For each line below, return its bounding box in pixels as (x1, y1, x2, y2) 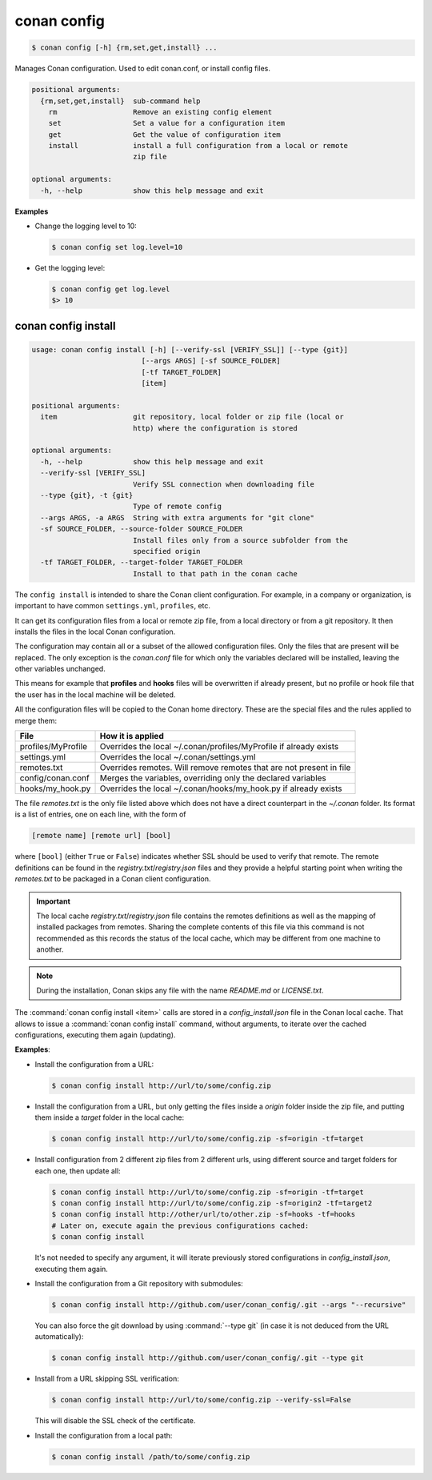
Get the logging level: (34, 263, 106, 272)
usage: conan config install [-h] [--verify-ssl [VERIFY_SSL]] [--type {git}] (31, 345, 348, 354)
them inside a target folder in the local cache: (34, 1113, 185, 1122)
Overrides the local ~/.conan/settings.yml (99, 752, 256, 763)
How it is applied (99, 731, 164, 742)
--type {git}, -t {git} (40, 491, 134, 500)
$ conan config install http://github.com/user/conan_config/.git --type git (51, 1354, 364, 1362)
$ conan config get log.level (51, 284, 170, 294)
